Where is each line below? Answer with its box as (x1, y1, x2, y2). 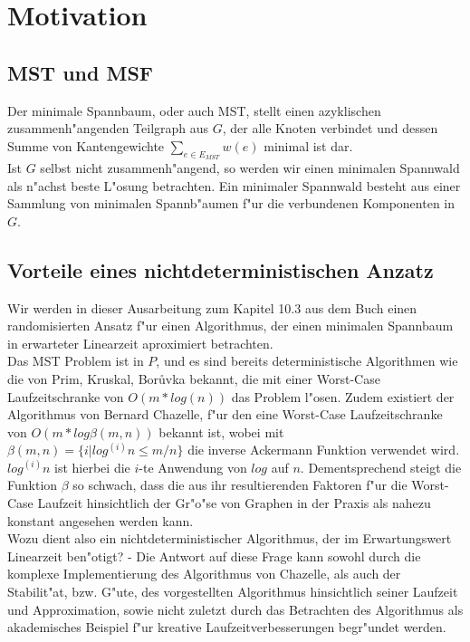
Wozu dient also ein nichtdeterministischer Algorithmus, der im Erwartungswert (7, 529, 452, 548)
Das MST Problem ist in (7, 351, 144, 370)
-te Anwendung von (139, 457, 247, 476)
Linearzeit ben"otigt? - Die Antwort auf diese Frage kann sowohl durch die (7, 546, 421, 565)
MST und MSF (7, 58, 154, 86)
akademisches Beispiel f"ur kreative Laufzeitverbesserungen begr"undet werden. (7, 618, 446, 637)
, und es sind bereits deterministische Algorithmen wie (156, 351, 458, 370)
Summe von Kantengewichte (7, 136, 165, 155)
